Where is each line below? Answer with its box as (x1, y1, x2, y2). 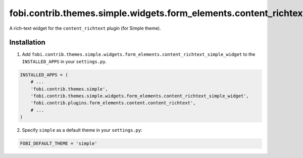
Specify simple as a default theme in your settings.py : (22, 127, 142, 133)
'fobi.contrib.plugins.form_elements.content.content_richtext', (30, 100, 196, 106)
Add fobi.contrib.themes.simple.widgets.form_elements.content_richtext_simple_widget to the (22, 51, 256, 57)
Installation (9, 38, 45, 47)
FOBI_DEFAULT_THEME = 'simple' (20, 141, 98, 146)
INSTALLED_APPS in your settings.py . (22, 58, 107, 64)
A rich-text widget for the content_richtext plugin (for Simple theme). (9, 25, 161, 31)
